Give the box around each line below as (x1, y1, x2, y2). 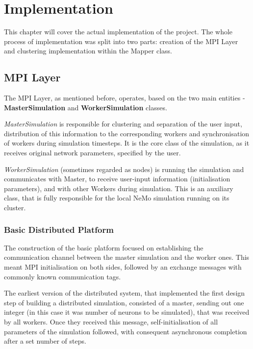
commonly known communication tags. (4, 271, 121, 281)
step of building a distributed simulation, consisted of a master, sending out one (4, 297, 244, 307)
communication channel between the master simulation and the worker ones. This (4, 252, 250, 262)
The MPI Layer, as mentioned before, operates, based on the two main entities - (4, 93, 245, 103)
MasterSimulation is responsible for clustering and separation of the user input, (4, 119, 242, 129)
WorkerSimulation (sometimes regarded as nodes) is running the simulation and (4, 164, 244, 174)
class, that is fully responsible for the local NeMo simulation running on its (4, 193, 229, 203)
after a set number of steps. (4, 336, 86, 346)
